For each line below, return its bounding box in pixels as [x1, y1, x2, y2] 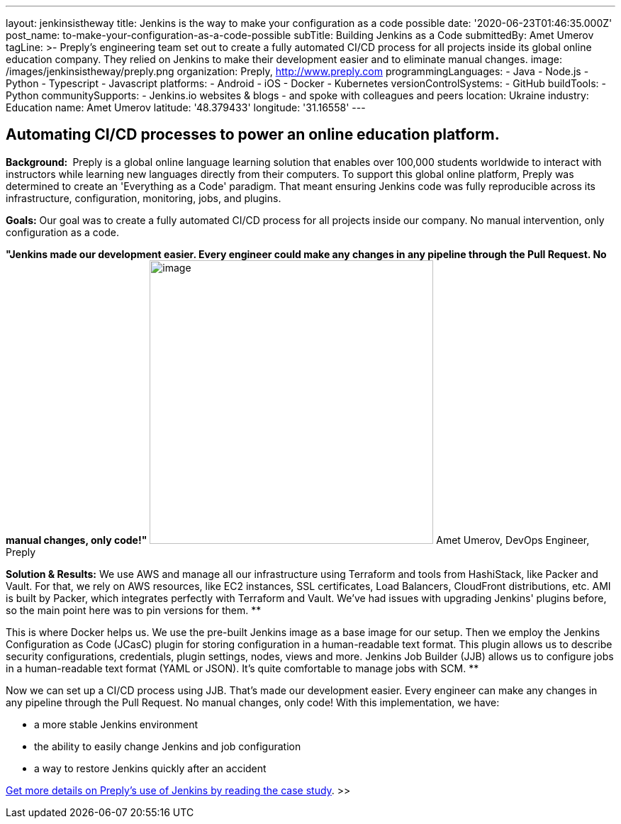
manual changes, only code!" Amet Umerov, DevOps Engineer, [6, 533, 590, 546]
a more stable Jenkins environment [34, 718, 198, 730]
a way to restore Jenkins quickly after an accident [34, 762, 267, 774]
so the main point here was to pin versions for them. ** [6, 603, 262, 616]
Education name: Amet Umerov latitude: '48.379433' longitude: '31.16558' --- [6, 101, 366, 113]
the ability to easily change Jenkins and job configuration [34, 740, 301, 752]
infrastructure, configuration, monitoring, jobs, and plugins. [6, 191, 281, 204]
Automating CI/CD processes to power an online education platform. [6, 126, 500, 144]
